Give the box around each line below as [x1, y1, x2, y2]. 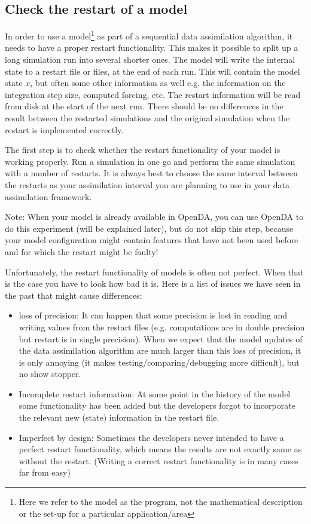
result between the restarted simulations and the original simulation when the [5, 112, 290, 124]
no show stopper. [19, 367, 81, 380]
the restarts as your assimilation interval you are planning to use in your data [5, 178, 289, 191]
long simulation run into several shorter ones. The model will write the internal [5, 53, 295, 66]
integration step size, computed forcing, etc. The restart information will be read [5, 88, 301, 100]
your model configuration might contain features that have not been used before [5, 234, 298, 246]
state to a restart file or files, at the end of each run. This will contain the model [5, 65, 300, 77]
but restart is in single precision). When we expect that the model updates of [19, 332, 303, 345]
